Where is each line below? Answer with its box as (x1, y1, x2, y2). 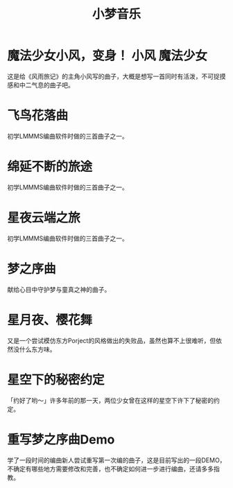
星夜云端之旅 (7, 210, 81, 225)
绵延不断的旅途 (7, 159, 93, 175)
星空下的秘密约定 (7, 372, 105, 387)
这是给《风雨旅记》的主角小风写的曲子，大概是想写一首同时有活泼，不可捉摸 (7, 72, 226, 80)
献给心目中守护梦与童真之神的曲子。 (7, 285, 111, 293)
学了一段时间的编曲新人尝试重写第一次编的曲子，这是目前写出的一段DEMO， (7, 455, 226, 464)
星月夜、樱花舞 (7, 312, 93, 328)
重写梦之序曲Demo (7, 431, 115, 447)
